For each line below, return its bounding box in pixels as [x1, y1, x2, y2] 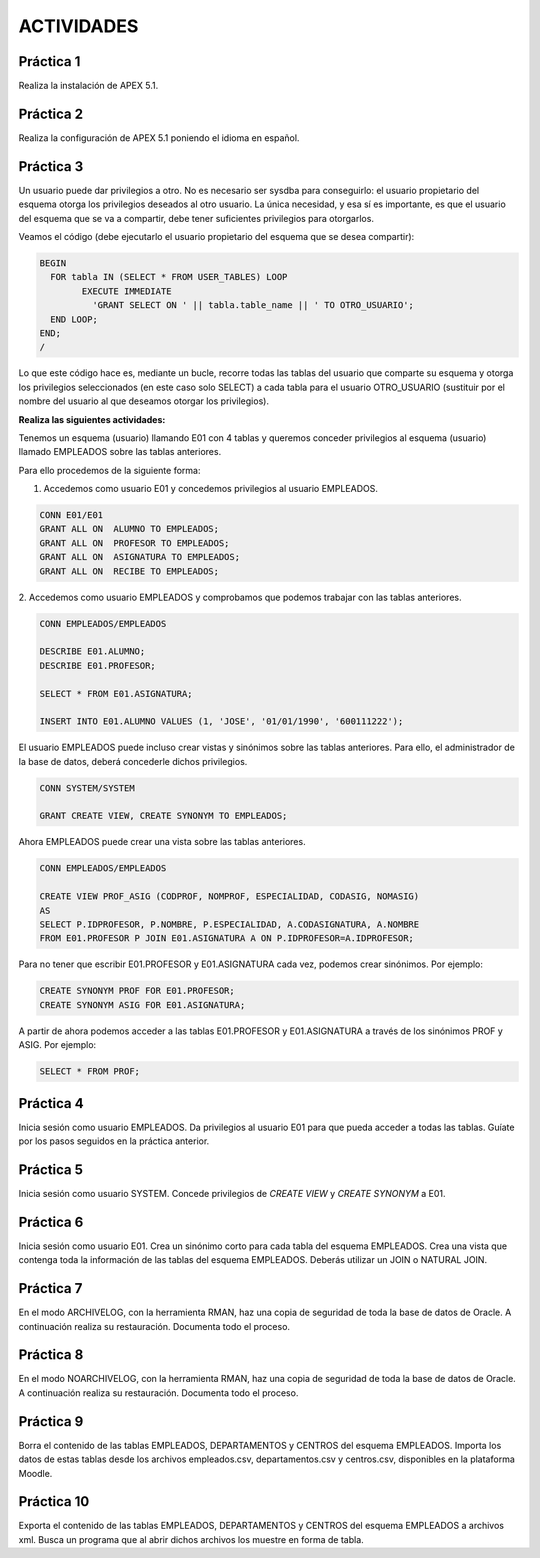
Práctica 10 [18, 1493, 90, 1510]
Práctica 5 [18, 1161, 84, 1178]
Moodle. [18, 1467, 53, 1479]
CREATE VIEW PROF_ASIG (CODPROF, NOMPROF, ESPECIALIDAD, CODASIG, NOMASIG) [39, 891, 420, 902]
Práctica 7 [18, 1280, 83, 1297]
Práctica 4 [18, 1095, 84, 1112]
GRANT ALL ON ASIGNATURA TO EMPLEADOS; [39, 551, 240, 563]
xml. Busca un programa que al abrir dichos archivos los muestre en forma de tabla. [18, 1533, 364, 1545]
